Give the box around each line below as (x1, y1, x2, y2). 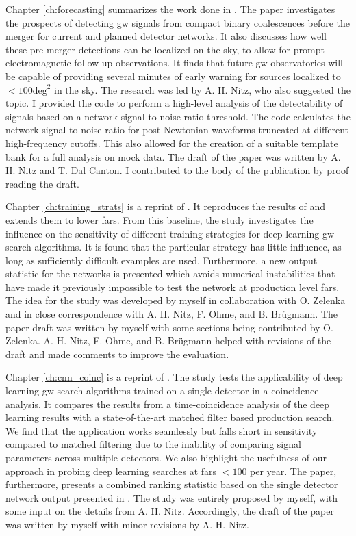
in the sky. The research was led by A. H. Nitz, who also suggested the (54, 82, 351, 97)
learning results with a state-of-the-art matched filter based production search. (5, 410, 335, 424)
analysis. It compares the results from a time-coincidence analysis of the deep (5, 396, 330, 411)
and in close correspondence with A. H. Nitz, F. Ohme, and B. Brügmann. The (5, 307, 338, 321)
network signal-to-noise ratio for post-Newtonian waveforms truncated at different (5, 123, 349, 137)
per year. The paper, (250, 463, 337, 478)
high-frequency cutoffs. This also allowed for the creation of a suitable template (5, 136, 338, 150)
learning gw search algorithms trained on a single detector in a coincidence (5, 383, 319, 398)
